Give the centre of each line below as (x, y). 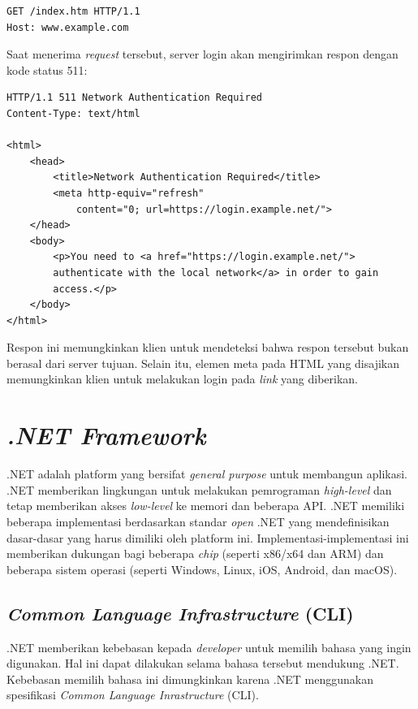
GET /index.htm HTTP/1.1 (73, 11)
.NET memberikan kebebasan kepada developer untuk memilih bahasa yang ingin (209, 647)
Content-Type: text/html (73, 113)
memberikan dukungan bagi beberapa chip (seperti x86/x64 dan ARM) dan (195, 553)
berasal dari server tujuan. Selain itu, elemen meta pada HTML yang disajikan (203, 363)
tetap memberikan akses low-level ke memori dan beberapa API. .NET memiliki (206, 506)
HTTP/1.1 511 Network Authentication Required (134, 98)
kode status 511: (47, 69)
